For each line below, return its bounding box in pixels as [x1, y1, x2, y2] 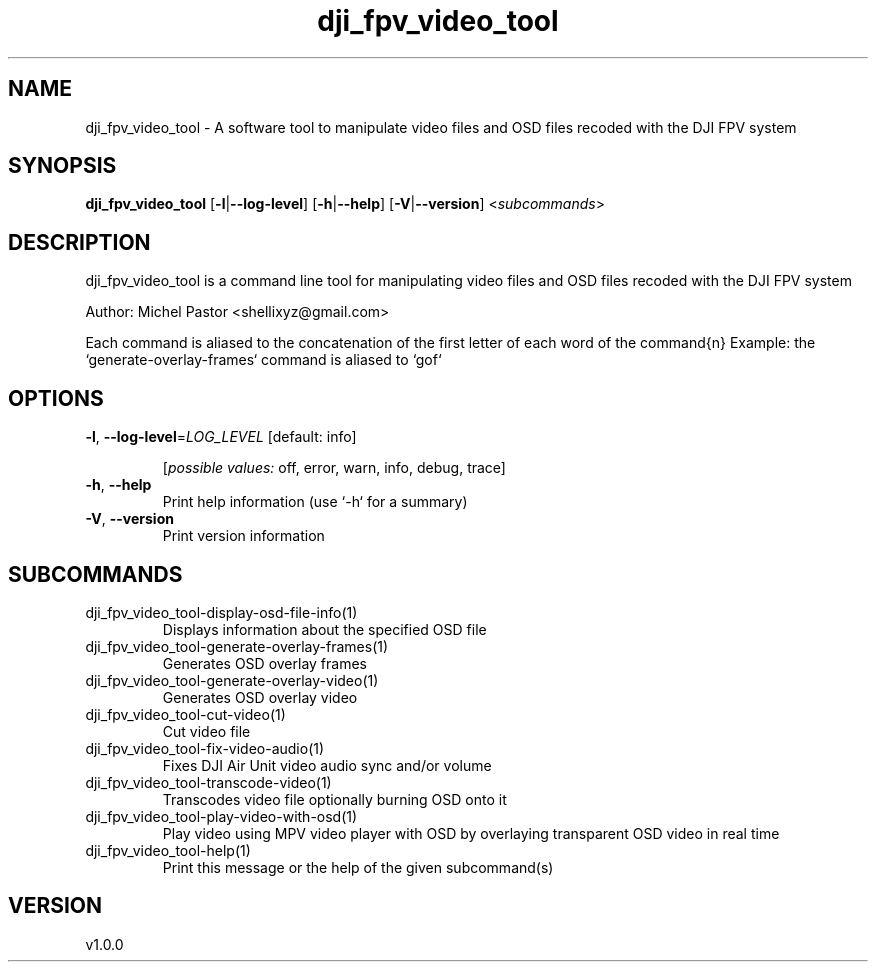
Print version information [162, 527, 325, 545]
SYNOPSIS [8, 153, 117, 179]
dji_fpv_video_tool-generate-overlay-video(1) [85, 671, 379, 689]
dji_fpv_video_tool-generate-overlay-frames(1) [85, 637, 389, 655]
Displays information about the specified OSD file [162, 620, 487, 638]
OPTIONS [8, 385, 104, 411]
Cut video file [162, 722, 251, 740]
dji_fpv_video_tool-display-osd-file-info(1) [85, 603, 358, 621]
